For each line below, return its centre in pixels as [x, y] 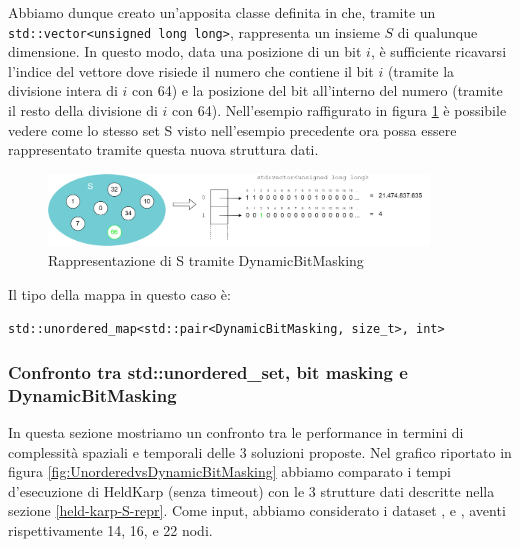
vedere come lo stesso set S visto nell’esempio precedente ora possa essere [232, 129]
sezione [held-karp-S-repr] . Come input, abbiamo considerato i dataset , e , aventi [257, 510]
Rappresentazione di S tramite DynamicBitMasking [206, 260]
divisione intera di [63, 90]
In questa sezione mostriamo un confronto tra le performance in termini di [236, 432]
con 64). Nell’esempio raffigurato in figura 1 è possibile [339, 110]
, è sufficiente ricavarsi [438, 51]
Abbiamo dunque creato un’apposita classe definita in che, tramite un [222, 12]
